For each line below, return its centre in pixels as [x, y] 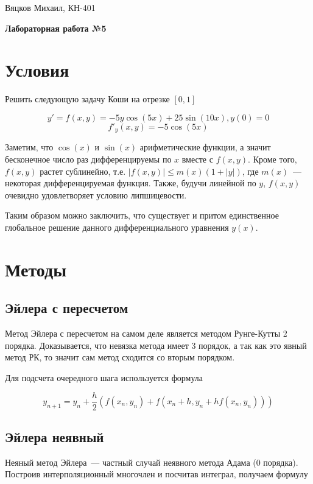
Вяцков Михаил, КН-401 [50, 7]
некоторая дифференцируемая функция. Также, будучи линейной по [131, 183]
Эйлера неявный [55, 436]
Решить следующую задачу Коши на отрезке [87, 99]
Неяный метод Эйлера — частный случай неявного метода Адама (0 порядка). [152, 462]
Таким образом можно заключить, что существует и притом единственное [142, 215]
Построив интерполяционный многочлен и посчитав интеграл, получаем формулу [156, 474]
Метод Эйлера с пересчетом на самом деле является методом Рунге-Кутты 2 [146, 333]
